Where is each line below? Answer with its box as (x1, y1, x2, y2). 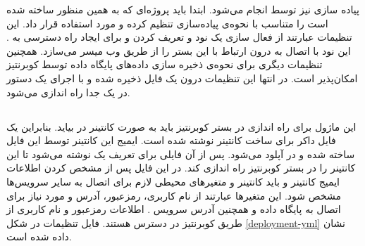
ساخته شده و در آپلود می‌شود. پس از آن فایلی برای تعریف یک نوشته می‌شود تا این (6, 146, 355, 161)
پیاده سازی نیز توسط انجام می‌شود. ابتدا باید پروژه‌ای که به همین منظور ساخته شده (6, 2, 359, 16)
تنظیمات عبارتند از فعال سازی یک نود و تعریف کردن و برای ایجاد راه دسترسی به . (6, 30, 352, 44)
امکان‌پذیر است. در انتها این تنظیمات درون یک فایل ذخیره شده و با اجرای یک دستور (6, 70, 358, 85)
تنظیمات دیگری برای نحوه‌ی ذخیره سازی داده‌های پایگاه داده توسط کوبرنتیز (6, 57, 323, 72)
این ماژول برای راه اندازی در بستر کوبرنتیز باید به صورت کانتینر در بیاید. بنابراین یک (6, 119, 357, 134)
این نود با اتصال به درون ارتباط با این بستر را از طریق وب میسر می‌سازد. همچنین (6, 43, 351, 58)
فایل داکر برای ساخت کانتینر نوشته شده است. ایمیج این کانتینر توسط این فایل (6, 133, 336, 148)
